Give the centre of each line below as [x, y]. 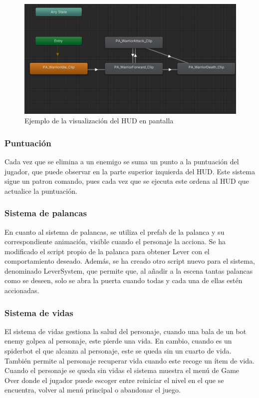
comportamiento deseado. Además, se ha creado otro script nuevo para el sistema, [130, 261]
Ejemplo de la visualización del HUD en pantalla [99, 121]
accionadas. [22, 290]
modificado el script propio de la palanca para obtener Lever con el [107, 251]
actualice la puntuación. [41, 191]
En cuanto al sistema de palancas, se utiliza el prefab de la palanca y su [115, 231]
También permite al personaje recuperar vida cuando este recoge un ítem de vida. [129, 360]
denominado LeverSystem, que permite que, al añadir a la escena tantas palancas [129, 270]
